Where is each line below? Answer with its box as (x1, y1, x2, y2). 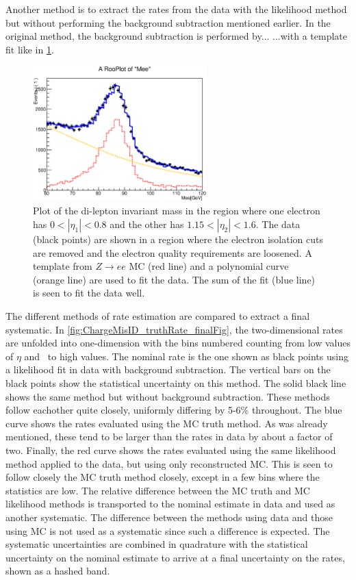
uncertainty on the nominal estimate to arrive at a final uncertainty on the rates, (5, 550, 345, 564)
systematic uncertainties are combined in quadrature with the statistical (5, 537, 308, 551)
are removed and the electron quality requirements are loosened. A (33, 245, 312, 260)
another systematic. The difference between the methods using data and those (5, 509, 333, 524)
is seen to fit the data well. (33, 286, 145, 300)
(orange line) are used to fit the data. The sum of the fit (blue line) (33, 272, 316, 286)
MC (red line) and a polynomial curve (129, 259, 289, 273)
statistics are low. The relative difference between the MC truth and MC (5, 483, 310, 497)
